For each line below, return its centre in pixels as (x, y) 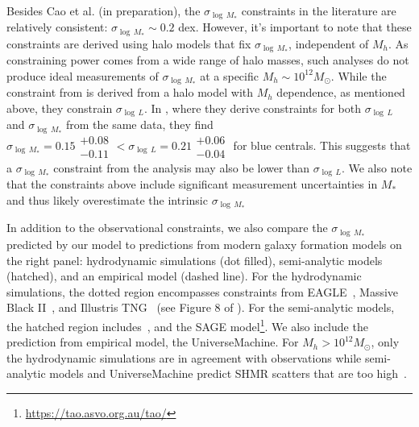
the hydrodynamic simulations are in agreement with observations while (184, 357)
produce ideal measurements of (83, 75)
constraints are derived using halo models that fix (129, 43)
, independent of (329, 43)
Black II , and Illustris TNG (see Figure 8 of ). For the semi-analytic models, (201, 307)
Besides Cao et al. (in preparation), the (104, 10)
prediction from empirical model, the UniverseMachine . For (153, 342)
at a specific (229, 75)
